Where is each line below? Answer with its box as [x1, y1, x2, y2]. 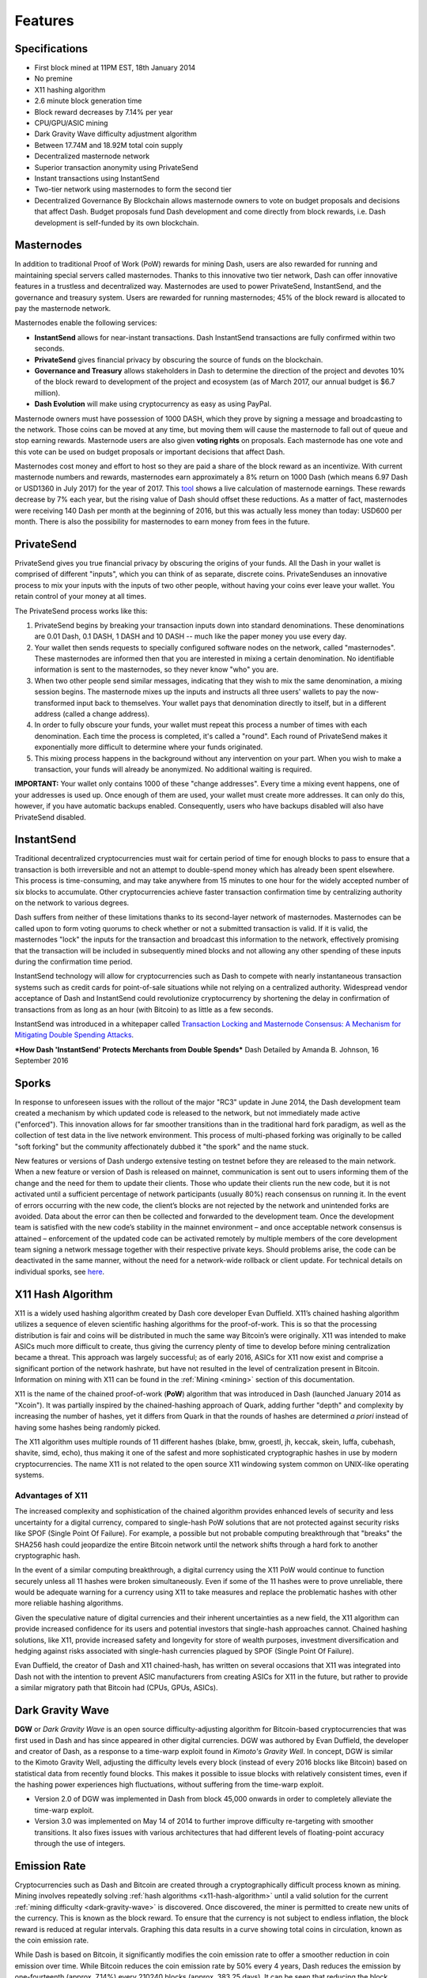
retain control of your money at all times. [14, 592, 146, 601]
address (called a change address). [34, 709, 150, 719]
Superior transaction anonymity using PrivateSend [34, 162, 198, 172]
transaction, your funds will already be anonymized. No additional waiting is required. [34, 764, 312, 774]
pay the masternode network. [14, 304, 111, 313]
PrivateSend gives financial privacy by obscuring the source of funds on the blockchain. [34, 354, 323, 364]
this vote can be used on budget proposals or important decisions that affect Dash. [14, 447, 285, 457]
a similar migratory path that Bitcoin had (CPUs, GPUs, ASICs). [14, 1683, 218, 1692]
